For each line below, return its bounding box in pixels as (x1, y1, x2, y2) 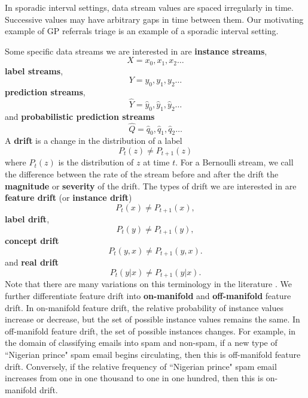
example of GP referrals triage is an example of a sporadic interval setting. (5, 25, 279, 37)
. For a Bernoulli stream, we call (175, 156, 294, 168)
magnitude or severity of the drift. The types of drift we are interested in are (5, 179, 297, 192)
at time (143, 156, 170, 168)
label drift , (5, 213, 50, 225)
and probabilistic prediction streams (5, 110, 155, 122)
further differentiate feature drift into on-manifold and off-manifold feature (5, 290, 291, 302)
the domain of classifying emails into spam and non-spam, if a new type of (5, 336, 277, 349)
